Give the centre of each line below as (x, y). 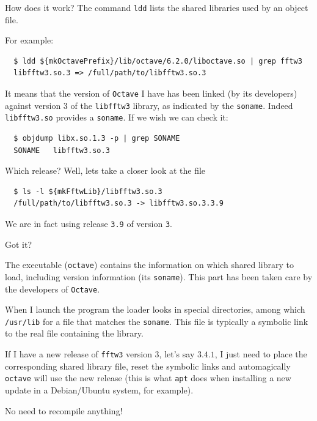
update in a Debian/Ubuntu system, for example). (99, 389)
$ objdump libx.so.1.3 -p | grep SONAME (97, 138)
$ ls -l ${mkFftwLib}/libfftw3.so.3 (88, 191)
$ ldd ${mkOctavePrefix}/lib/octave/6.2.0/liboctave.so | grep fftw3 (158, 61)
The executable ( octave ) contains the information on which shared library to (150, 265)
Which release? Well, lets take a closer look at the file (105, 170)
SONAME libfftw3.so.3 (62, 150)
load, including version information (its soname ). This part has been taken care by (159, 276)
